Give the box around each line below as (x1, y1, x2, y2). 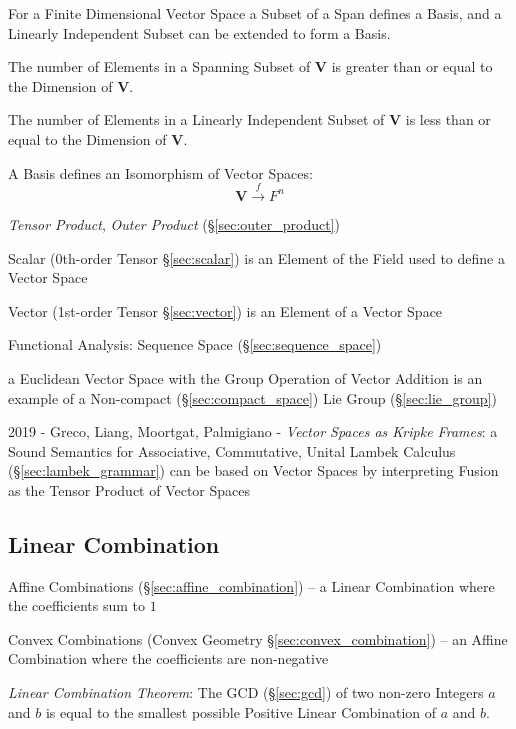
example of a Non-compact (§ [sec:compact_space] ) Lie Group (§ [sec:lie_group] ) (8, 387, 497, 408)
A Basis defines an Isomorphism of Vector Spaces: (8, 162, 313, 183)
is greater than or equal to (331, 56, 493, 77)
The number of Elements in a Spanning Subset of (8, 56, 311, 77)
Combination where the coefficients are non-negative (8, 648, 329, 669)
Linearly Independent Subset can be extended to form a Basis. (8, 22, 391, 43)
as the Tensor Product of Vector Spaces (8, 479, 251, 500)
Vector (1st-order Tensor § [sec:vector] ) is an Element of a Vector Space (8, 300, 443, 321)
